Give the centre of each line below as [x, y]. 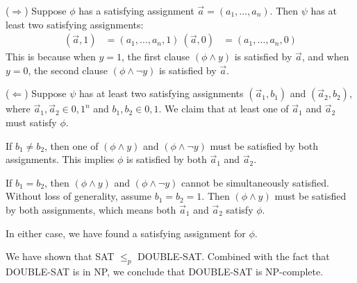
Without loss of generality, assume [78, 196]
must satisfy [31, 122]
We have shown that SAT [60, 256]
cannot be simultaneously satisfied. [255, 182]
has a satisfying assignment [136, 10]
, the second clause [68, 70]
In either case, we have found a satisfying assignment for [126, 233]
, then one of [72, 145]
